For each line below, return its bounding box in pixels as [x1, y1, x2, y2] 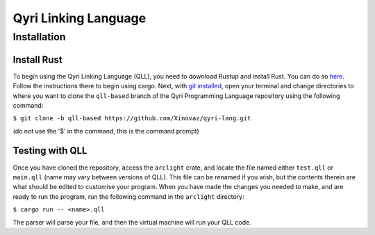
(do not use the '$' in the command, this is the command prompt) [12, 127, 199, 135]
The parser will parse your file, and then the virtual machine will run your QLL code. [12, 218, 251, 226]
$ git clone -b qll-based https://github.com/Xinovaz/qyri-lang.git [12, 115, 251, 122]
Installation [12, 31, 66, 43]
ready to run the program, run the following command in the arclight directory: [12, 192, 244, 201]
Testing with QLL [12, 145, 87, 156]
